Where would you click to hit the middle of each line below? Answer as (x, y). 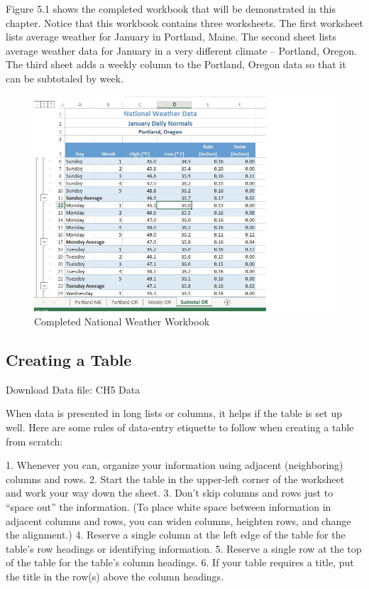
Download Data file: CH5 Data (73, 389)
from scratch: (34, 441)
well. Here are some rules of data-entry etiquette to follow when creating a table (180, 427)
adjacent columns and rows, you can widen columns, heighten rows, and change (178, 520)
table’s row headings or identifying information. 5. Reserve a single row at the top (184, 548)
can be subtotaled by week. (65, 78)
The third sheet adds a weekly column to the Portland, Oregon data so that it (176, 64)
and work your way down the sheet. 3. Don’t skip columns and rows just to (170, 493)
